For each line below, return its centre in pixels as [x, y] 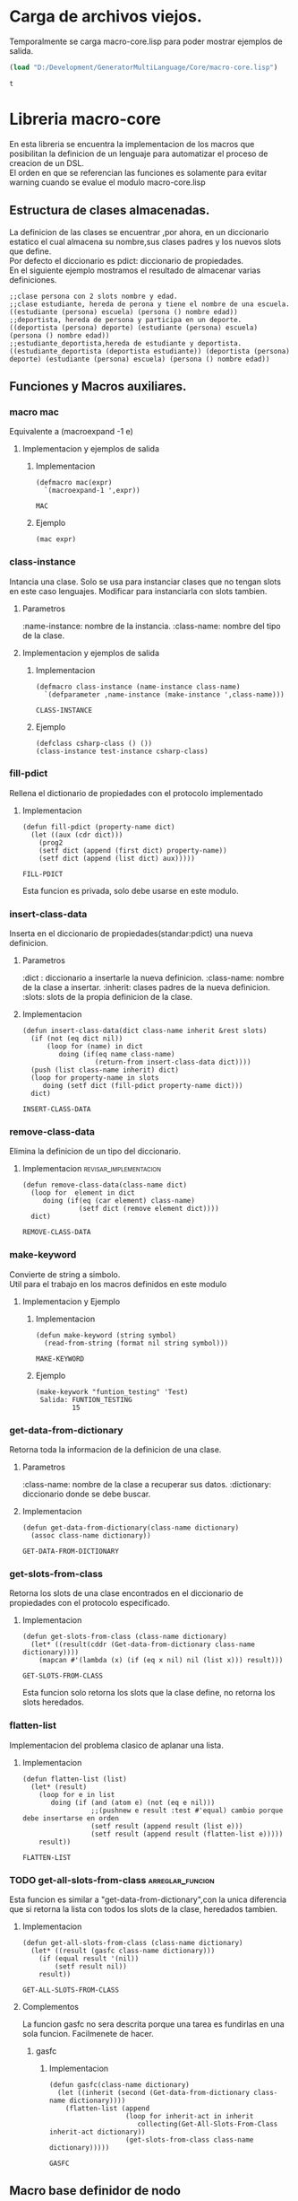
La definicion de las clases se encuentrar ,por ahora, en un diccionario [139, 232]
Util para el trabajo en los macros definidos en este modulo [118, 1284]
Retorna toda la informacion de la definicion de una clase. [115, 1450]
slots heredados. [53, 1702]
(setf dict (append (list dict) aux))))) [117, 858]
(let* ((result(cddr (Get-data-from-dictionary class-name [143, 1644]
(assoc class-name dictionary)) [91, 1536]
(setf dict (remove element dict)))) [149, 1209]
